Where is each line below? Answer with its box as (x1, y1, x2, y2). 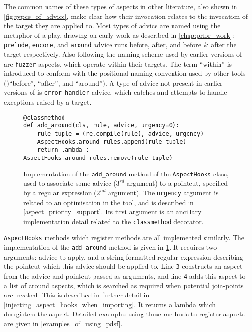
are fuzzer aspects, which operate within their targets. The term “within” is (4, 58, 232, 69)
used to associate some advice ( (23, 178, 116, 188)
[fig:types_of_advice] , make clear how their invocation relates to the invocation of (4, 11, 248, 21)
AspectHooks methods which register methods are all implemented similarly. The (4, 232, 245, 243)
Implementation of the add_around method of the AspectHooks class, (23, 168, 229, 178)
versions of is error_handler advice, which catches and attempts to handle (4, 87, 227, 97)
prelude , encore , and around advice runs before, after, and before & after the (4, 39, 236, 50)
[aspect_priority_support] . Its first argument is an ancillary (23, 207, 202, 217)
